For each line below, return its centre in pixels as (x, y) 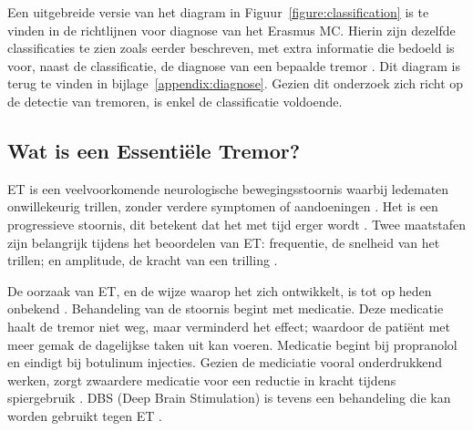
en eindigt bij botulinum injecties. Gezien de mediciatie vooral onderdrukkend (225, 362)
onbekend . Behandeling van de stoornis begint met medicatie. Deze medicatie (226, 308)
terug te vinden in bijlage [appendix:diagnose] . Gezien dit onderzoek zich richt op (236, 83)
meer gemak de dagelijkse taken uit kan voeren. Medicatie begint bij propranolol (232, 344)
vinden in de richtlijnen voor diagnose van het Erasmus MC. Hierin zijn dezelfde (231, 30)
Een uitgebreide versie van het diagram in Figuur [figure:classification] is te (218, 12)
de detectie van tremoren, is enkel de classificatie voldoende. (175, 101)
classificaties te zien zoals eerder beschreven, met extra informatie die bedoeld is (231, 48)
